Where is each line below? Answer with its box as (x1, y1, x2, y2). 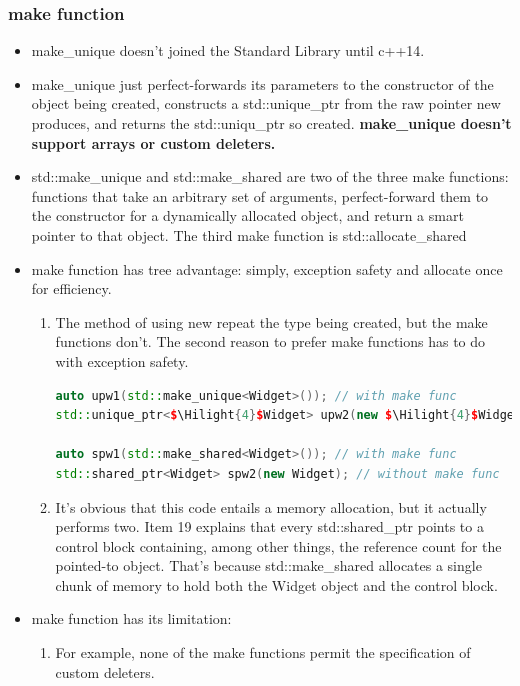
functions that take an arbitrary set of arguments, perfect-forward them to (31, 185, 489, 206)
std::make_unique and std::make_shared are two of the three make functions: (31, 166, 509, 187)
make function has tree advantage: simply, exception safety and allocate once (31, 258, 503, 279)
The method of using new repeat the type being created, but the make (55, 311, 488, 332)
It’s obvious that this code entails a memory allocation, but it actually (55, 496, 487, 517)
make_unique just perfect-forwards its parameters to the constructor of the (31, 73, 494, 94)
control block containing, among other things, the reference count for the (55, 535, 502, 556)
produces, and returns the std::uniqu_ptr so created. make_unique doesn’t (31, 113, 512, 133)
